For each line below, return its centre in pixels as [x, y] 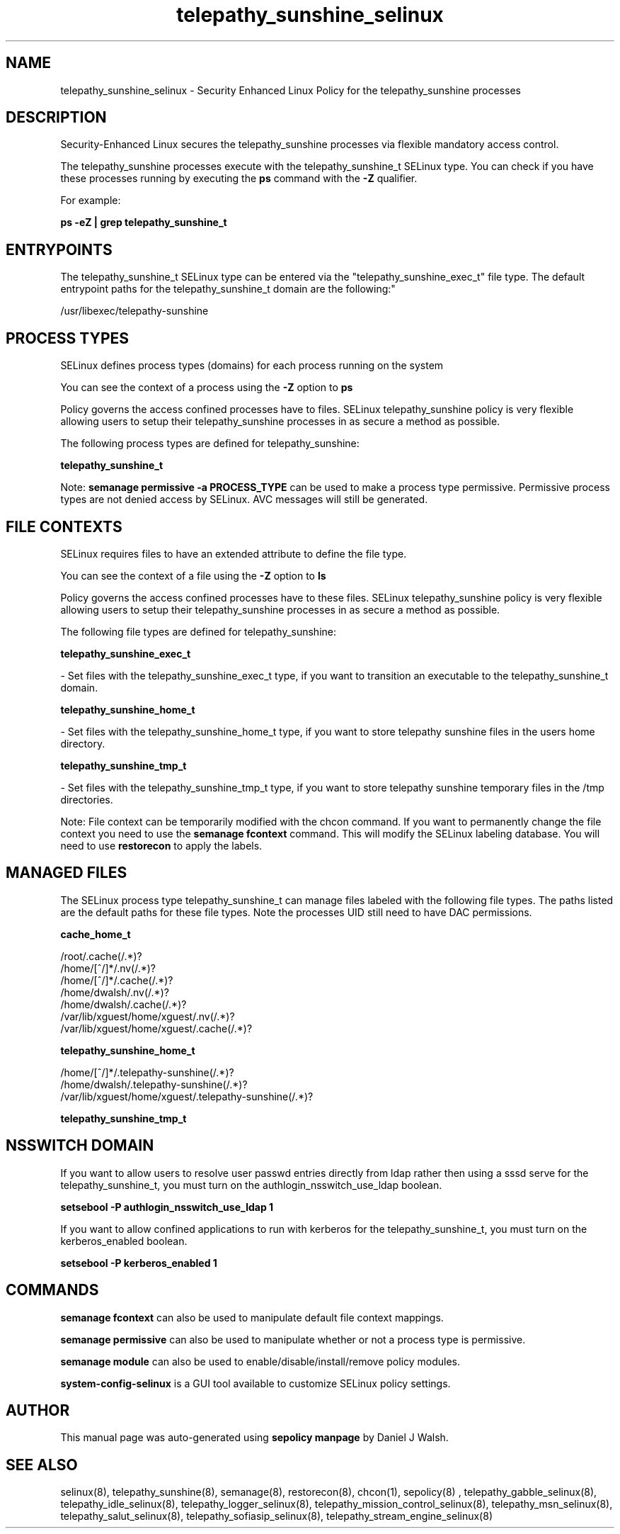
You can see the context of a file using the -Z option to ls [193, 575]
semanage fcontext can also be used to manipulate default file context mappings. [252, 1317]
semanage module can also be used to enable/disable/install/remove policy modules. [260, 1361]
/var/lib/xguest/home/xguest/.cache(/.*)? [156, 1028]
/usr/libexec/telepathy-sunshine [134, 311]
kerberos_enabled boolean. [124, 1241]
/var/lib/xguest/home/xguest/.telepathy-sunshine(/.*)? [187, 1096]
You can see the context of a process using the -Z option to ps [207, 388]
